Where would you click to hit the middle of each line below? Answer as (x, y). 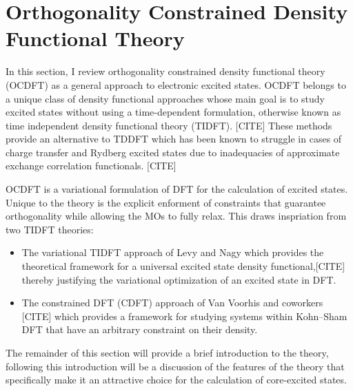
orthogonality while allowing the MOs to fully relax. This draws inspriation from (176, 216)
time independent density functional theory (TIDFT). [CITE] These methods (169, 125)
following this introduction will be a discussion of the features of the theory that (175, 366)
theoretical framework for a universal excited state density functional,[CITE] (183, 266)
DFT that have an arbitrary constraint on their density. (140, 329)
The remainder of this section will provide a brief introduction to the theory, (167, 352)
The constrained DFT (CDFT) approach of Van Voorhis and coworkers (172, 303)
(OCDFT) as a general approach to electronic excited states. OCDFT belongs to (176, 84)
